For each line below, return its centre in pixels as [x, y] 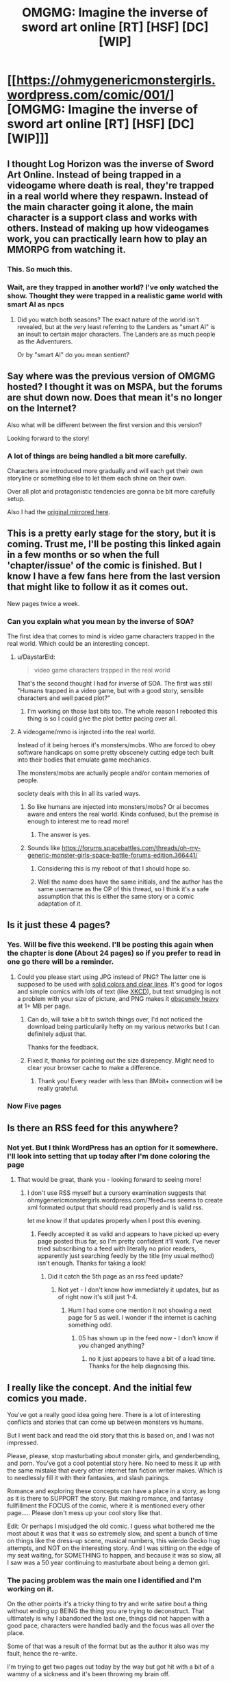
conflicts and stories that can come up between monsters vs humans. [105, 1422]
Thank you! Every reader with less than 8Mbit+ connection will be [130, 1080]
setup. [16, 498]
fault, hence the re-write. [42, 1654]
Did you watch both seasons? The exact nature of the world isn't [108, 319]
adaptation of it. [60, 904]
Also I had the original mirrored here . [59, 511]
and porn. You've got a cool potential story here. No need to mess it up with [114, 1463]
